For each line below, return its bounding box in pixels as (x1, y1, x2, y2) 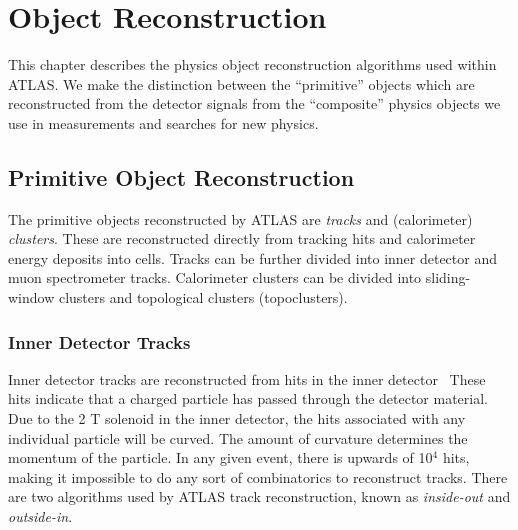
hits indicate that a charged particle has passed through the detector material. (8, 388, 489, 409)
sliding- (425, 267, 471, 288)
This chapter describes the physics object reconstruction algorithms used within (8, 54, 497, 75)
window (8, 287, 55, 308)
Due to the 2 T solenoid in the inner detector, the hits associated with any (8, 408, 466, 429)
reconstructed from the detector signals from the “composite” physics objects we (8, 93, 501, 114)
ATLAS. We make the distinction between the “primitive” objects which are (8, 73, 475, 94)
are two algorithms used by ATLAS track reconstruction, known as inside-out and (8, 486, 511, 507)
